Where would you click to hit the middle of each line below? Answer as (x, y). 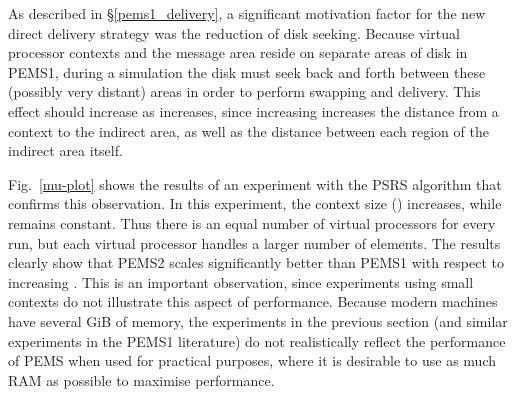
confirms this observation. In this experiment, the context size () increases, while (255, 203)
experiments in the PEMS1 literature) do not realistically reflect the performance (257, 340)
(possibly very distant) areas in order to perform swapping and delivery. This (244, 91)
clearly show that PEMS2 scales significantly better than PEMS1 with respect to (256, 262)
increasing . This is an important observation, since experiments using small (241, 281)
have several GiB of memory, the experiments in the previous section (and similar (258, 320)
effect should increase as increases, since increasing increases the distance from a (253, 110)
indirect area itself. (65, 150)
